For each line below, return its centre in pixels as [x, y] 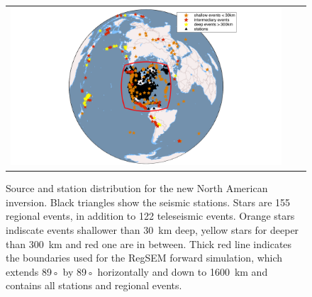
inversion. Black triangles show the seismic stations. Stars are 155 [148, 202]
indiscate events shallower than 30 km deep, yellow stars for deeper [152, 229]
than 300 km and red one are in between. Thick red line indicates [149, 243]
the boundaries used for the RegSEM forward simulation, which [144, 258]
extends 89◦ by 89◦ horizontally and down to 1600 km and [137, 271]
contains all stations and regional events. [94, 285]
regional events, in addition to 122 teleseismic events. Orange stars [150, 216]
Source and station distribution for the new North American [137, 188]
